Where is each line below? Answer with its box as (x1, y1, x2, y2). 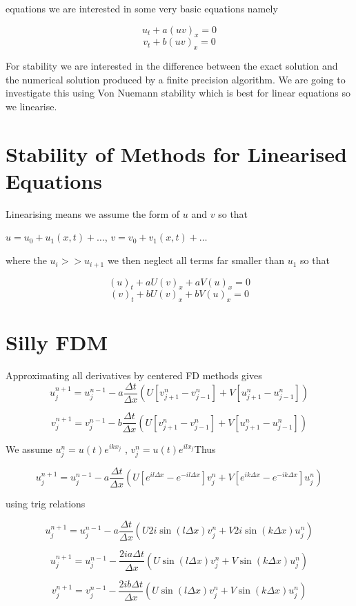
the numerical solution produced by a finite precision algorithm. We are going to (6, 72, 346, 86)
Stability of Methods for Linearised (6, 139, 347, 168)
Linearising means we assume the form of (6, 206, 180, 221)
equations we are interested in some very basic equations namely (6, 1, 278, 15)
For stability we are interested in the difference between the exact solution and (6, 59, 338, 73)
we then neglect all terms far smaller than (107, 253, 285, 267)
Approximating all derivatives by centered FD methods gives (6, 368, 262, 383)
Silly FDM (6, 328, 108, 356)
